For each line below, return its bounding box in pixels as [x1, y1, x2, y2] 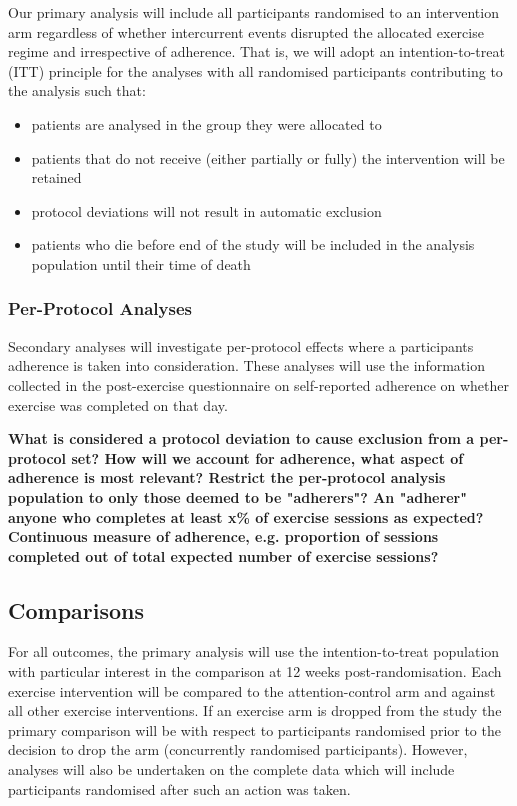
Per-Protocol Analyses [8, 296, 192, 321]
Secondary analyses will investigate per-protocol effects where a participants [8, 335, 474, 356]
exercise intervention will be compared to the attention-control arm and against [8, 680, 496, 701]
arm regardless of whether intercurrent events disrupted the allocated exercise [8, 21, 484, 42]
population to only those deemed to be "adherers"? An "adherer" [8, 486, 467, 507]
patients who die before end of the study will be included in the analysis [31, 234, 475, 255]
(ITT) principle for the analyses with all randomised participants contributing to [8, 60, 503, 81]
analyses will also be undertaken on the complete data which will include [8, 759, 455, 780]
